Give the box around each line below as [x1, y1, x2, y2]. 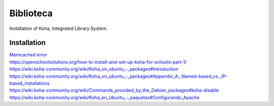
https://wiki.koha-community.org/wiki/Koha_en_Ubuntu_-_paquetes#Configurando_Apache [9, 94, 200, 100]
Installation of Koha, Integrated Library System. [9, 25, 108, 31]
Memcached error [9, 52, 48, 58]
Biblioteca [9, 8, 53, 19]
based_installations [9, 80, 50, 86]
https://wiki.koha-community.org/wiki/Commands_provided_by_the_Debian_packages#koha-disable [9, 87, 219, 93]
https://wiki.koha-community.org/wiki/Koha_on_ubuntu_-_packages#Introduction [9, 66, 179, 72]
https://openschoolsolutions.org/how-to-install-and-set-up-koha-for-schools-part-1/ [9, 59, 187, 65]
